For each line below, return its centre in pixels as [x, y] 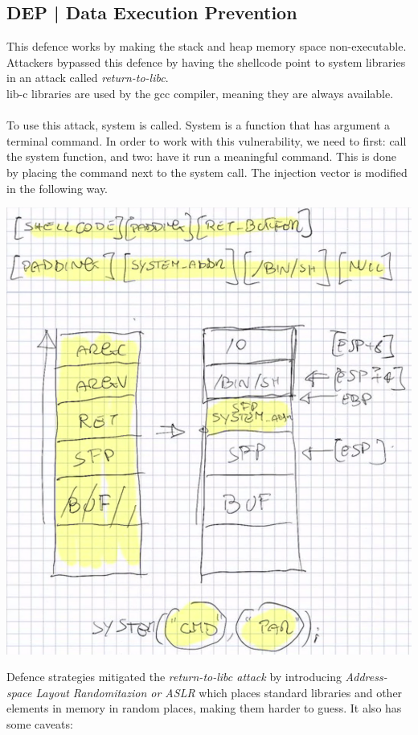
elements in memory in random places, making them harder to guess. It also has [204, 708]
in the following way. [57, 188]
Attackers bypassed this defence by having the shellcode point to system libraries [206, 62]
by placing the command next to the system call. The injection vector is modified [207, 172]
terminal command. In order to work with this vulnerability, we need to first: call [207, 140]
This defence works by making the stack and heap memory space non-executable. [207, 46]
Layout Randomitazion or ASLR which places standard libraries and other [219, 692]
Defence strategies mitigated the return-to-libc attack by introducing [174, 677]
